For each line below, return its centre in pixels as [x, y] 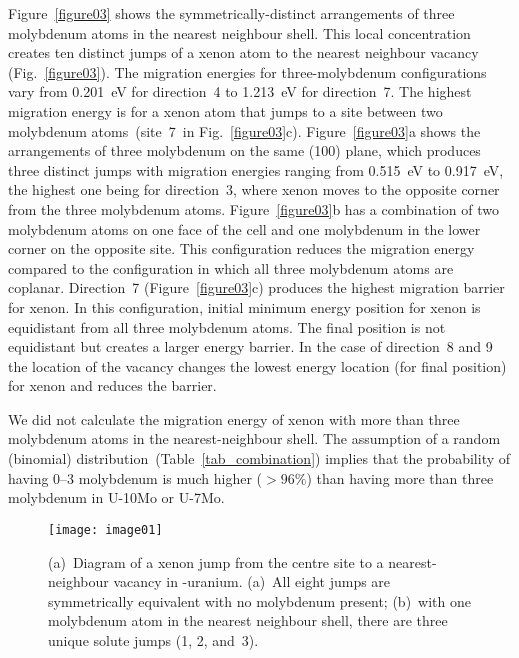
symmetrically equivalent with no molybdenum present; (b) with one [259, 600]
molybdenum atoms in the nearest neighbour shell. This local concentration [239, 32]
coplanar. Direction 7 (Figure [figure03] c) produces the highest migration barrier [256, 287]
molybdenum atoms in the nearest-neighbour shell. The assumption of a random [254, 438]
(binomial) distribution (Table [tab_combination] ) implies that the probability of [259, 458]
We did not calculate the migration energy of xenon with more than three [234, 418]
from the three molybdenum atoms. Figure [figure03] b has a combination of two [253, 208]
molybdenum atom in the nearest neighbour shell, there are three [248, 620]
